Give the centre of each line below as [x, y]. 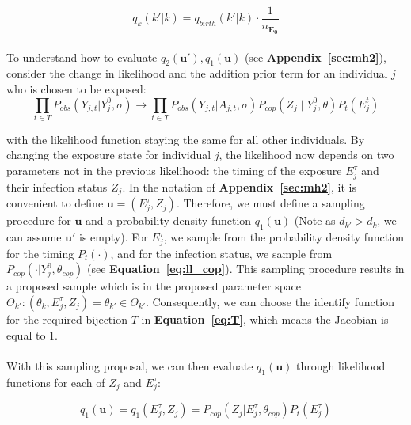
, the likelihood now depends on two [306, 155]
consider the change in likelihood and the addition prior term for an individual [197, 73]
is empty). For [114, 237]
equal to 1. [32, 334]
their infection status [57, 186]
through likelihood [341, 365]
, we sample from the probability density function [284, 237]
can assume [34, 237]
